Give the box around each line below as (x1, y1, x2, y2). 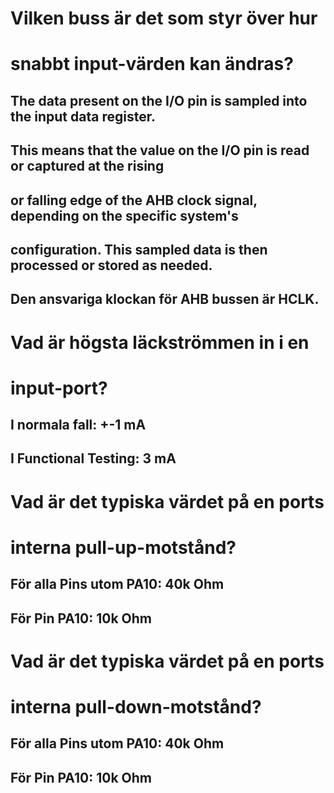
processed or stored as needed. (10, 257, 213, 274)
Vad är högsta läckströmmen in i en (10, 331, 310, 354)
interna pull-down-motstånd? (10, 696, 262, 719)
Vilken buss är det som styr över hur (10, 7, 318, 30)
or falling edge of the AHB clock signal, (10, 192, 258, 209)
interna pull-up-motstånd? (10, 536, 237, 559)
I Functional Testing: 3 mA (10, 450, 177, 467)
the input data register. (10, 108, 156, 125)
